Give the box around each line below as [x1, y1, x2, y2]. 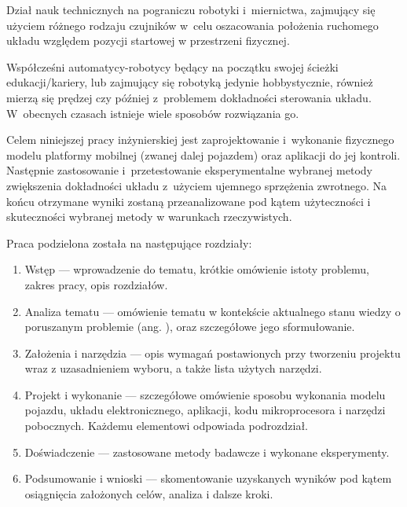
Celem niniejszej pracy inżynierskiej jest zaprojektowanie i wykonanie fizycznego [6, 131, 394, 148]
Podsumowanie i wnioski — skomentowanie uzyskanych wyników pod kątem [24, 470, 392, 487]
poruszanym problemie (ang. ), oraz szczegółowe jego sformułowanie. [24, 318, 355, 335]
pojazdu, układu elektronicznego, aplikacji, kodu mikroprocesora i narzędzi [24, 402, 386, 418]
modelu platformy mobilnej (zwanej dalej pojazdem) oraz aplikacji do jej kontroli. [6, 146, 401, 163]
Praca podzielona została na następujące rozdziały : [6, 234, 252, 251]
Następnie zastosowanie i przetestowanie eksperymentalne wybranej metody [6, 162, 372, 178]
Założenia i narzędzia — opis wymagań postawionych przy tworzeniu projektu [24, 344, 401, 361]
